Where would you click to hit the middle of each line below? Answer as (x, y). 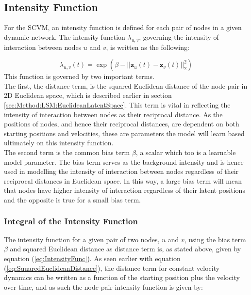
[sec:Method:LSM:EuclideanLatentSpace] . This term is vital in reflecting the (117, 104)
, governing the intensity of (179, 37)
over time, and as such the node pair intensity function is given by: (103, 287)
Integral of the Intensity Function (71, 221)
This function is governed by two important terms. (79, 76)
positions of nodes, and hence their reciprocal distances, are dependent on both (122, 124)
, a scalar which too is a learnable (186, 152)
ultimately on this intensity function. (59, 143)
